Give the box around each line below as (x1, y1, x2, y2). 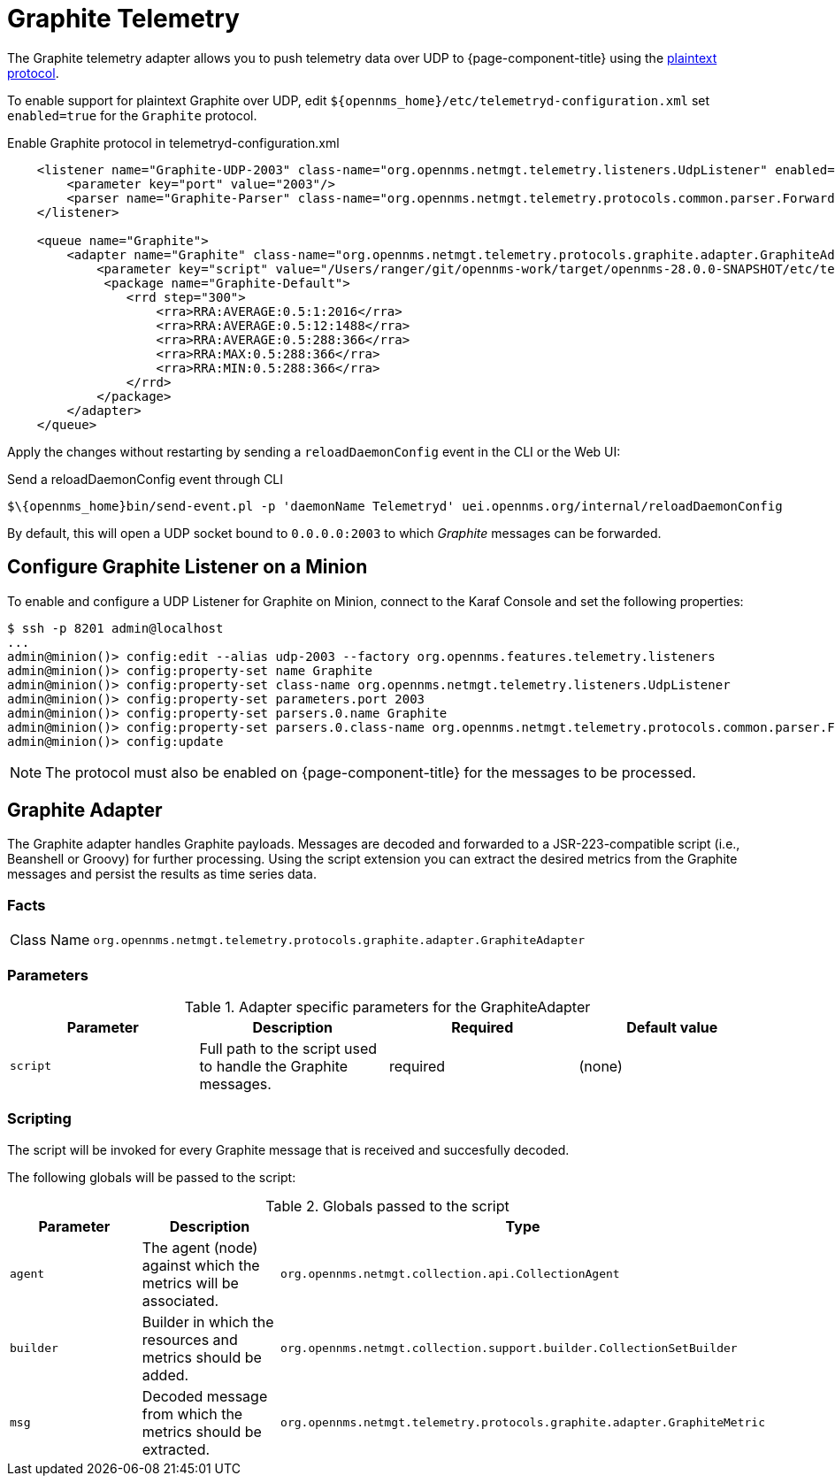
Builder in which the (142, 1312, 274, 1331)
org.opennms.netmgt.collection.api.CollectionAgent (280, 1267, 620, 1281)
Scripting (7, 1110, 72, 1128)
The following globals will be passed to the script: (7, 1169, 296, 1185)
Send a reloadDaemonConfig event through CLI (7, 471, 284, 487)
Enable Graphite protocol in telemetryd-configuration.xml (7, 134, 340, 150)
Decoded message (142, 1387, 268, 1405)
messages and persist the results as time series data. (7, 866, 318, 882)
